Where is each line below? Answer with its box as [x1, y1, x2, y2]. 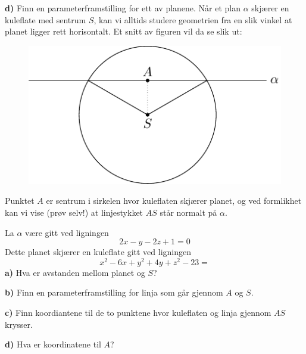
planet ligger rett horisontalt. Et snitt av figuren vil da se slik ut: [5, 25, 242, 38]
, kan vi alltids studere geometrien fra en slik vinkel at [93, 13, 292, 26]
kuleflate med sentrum [5, 13, 86, 26]
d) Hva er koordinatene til [5, 338, 101, 350]
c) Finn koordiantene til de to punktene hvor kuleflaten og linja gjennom [5, 306, 271, 318]
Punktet [5, 194, 35, 207]
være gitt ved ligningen [25, 226, 109, 238]
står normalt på [160, 206, 217, 218]
